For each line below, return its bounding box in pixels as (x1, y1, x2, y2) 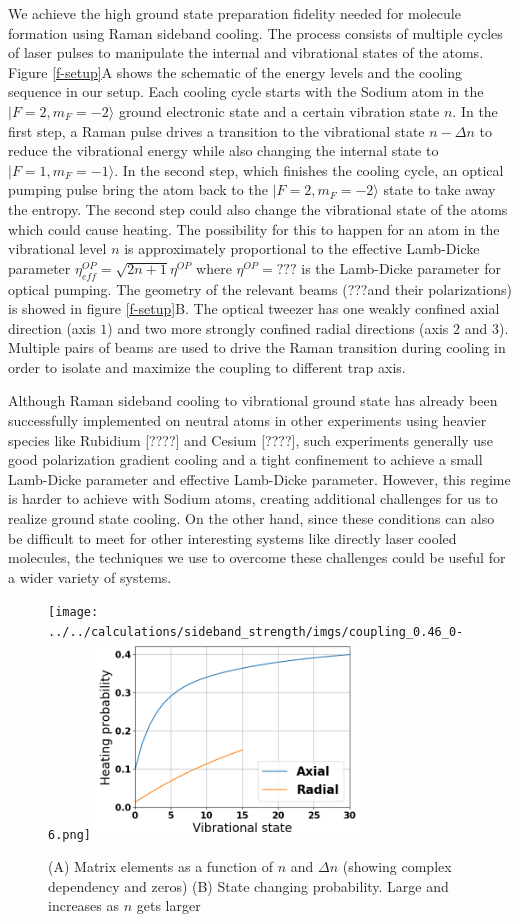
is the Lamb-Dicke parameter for (301, 257, 501, 278)
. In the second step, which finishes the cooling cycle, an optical (114, 159, 504, 180)
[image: (48, 605, 99, 620)
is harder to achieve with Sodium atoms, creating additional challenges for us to (8, 488, 498, 509)
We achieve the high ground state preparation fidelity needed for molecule (8, 3, 461, 23)
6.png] (48, 827, 91, 842)
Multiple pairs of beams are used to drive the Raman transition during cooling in (8, 337, 506, 358)
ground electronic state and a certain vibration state (118, 100, 440, 121)
